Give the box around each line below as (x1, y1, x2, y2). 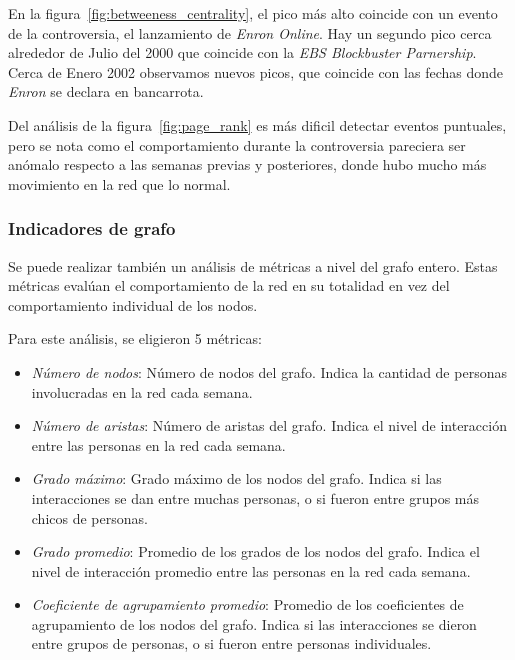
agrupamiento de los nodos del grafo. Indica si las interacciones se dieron (31, 613, 477, 634)
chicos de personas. (31, 507, 148, 528)
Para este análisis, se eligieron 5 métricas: (8, 328, 262, 349)
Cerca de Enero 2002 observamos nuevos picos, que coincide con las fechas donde (8, 61, 503, 82)
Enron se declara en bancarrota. (8, 81, 204, 102)
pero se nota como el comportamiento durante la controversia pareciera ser (8, 134, 466, 155)
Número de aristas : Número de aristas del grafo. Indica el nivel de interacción (31, 415, 507, 436)
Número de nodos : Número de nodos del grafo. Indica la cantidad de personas (31, 361, 507, 382)
